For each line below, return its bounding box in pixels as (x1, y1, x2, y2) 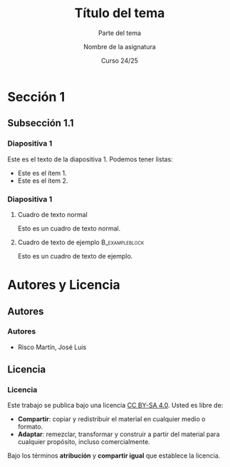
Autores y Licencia (7, 277, 121, 293)
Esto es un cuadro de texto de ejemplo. (17, 251, 133, 260)
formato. (17, 423, 43, 431)
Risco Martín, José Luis (17, 343, 87, 351)
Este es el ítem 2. (17, 176, 68, 185)
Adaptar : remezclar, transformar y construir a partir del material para (17, 430, 220, 438)
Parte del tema (98, 29, 141, 37)
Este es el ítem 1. (17, 169, 68, 177)
